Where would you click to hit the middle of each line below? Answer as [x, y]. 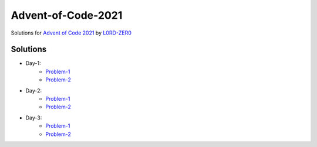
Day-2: [34, 90]
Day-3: [34, 118]
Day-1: [33, 63]
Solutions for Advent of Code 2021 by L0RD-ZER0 [71, 33]
